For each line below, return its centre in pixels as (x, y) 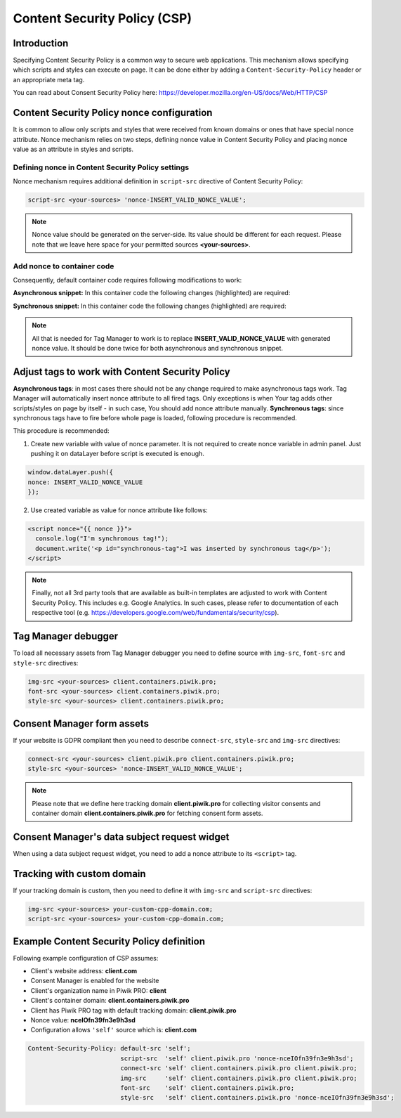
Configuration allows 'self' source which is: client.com (113, 1030)
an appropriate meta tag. (49, 79)
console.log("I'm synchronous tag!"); (102, 539)
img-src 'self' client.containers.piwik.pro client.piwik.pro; (239, 1078)
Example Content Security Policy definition (109, 941)
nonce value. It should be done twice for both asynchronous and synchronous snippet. (158, 348)
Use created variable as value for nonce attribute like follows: (119, 510)
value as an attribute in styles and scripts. (73, 149)
